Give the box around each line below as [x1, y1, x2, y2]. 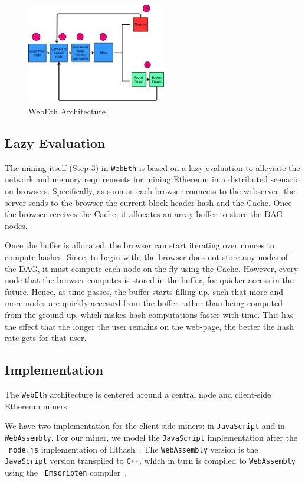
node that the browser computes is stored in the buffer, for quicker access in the [5, 274, 294, 286]
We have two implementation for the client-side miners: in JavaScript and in [5, 419, 285, 432]
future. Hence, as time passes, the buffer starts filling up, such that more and [5, 285, 284, 297]
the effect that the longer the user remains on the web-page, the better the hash [5, 320, 294, 332]
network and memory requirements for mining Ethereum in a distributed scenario [5, 173, 300, 185]
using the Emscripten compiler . [5, 465, 127, 478]
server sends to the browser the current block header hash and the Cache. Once [5, 196, 292, 208]
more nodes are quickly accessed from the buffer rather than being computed [5, 297, 283, 309]
